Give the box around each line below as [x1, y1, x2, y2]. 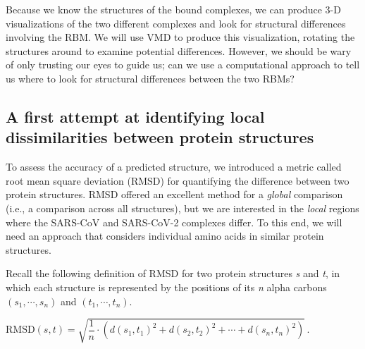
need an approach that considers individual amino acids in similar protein [6, 228, 324, 243]
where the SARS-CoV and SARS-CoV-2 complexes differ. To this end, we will [6, 214, 342, 229]
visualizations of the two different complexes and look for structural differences [6, 16, 346, 30]
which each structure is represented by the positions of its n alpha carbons [6, 279, 327, 294]
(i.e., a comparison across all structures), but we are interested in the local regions [6, 200, 359, 215]
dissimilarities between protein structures [6, 126, 314, 148]
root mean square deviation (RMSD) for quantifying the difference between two [6, 173, 349, 188]
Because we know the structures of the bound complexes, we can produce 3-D [6, 2, 341, 16]
